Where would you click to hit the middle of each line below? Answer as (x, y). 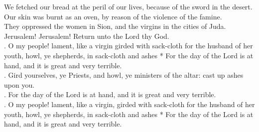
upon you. (19, 84)
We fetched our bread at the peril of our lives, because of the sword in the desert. (128, 6)
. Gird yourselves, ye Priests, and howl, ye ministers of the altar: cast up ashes (124, 75)
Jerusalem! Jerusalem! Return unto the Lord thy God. (87, 36)
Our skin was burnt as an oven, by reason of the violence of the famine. (113, 16)
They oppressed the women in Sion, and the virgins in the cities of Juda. (115, 26)
